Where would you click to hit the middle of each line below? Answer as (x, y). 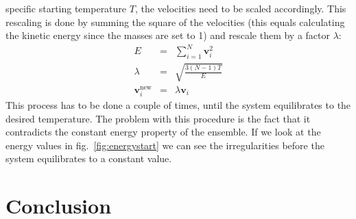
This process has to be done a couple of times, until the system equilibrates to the (178, 104)
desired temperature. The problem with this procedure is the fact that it (158, 118)
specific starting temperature (66, 8)
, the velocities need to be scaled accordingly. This (240, 8)
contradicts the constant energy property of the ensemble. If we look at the (163, 132)
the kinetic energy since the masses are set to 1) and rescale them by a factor (168, 35)
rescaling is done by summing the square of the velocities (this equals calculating (175, 22)
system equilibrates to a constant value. (89, 158)
